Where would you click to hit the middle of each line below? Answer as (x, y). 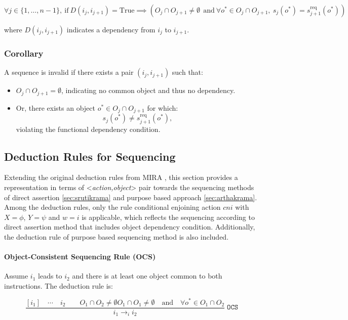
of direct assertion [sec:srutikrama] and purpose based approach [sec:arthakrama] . (131, 197)
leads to (50, 276)
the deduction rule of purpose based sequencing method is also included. (117, 236)
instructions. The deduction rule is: (59, 285)
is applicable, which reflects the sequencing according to (168, 217)
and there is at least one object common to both (147, 276)
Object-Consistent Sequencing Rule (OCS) (80, 257)
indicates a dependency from (111, 29)
